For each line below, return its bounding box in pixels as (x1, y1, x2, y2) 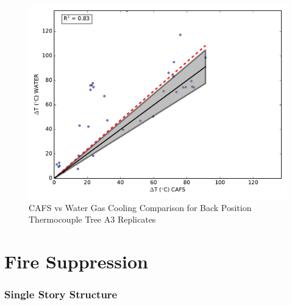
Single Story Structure (4, 287, 118, 302)
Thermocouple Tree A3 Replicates (29, 213, 156, 226)
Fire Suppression (4, 248, 148, 273)
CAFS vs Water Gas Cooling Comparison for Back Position (29, 201, 252, 213)
